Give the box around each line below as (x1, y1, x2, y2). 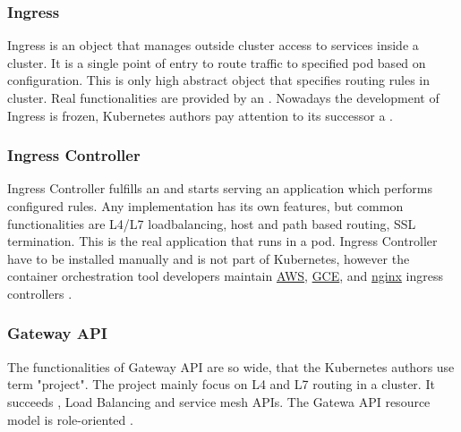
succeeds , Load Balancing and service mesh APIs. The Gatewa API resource (7, 392, 431, 411)
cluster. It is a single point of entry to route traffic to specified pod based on (7, 53, 426, 72)
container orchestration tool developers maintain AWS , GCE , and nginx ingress (7, 267, 443, 285)
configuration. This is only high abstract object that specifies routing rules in (7, 71, 430, 89)
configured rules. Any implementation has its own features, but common (7, 197, 404, 215)
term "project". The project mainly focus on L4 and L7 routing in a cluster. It (7, 375, 435, 394)
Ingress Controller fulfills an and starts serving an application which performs (7, 179, 432, 198)
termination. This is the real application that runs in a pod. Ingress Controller (7, 232, 438, 250)
